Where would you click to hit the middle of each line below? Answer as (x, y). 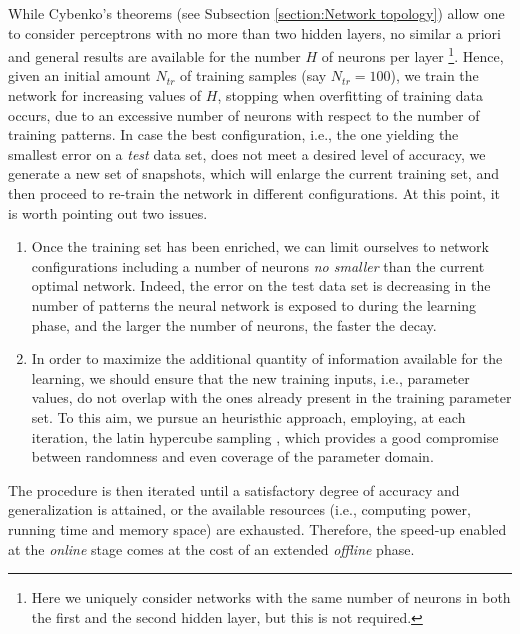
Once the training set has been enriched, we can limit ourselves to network (260, 246)
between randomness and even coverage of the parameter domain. (232, 456)
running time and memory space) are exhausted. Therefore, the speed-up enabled (257, 528)
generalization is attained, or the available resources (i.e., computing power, (239, 509)
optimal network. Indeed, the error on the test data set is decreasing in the (261, 285)
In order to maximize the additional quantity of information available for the (267, 358)
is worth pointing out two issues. (108, 212)
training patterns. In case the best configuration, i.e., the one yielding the (233, 134)
